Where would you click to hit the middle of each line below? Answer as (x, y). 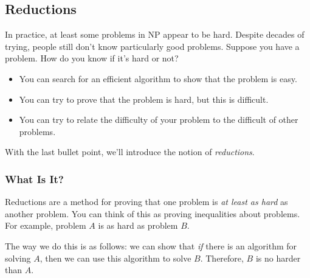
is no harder (278, 258)
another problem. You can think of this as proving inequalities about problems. (153, 213)
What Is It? (34, 179)
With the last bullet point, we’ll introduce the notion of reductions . (130, 152)
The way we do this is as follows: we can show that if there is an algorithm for (151, 245)
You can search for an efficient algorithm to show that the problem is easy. (158, 78)
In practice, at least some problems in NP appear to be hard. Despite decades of (155, 34)
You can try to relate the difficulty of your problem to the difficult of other (159, 120)
